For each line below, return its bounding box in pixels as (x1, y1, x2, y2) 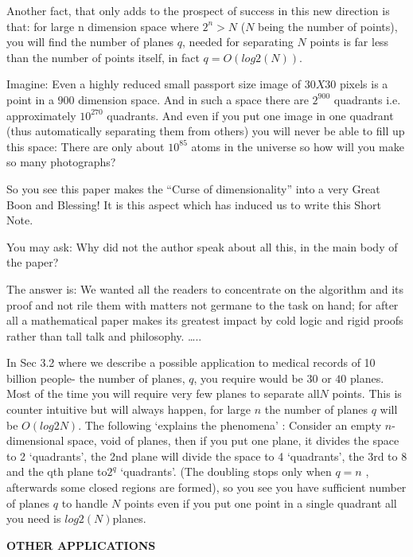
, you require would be (193, 369, 303, 386)
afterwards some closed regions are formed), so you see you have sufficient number (6, 479, 407, 496)
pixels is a (339, 76, 388, 92)
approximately (6, 107, 76, 123)
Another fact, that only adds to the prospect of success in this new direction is (6, 2, 390, 18)
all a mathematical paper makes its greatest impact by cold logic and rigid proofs (6, 312, 403, 329)
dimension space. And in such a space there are (78, 91, 309, 107)
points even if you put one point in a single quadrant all (123, 494, 397, 511)
